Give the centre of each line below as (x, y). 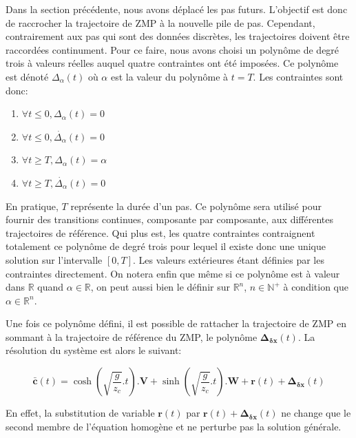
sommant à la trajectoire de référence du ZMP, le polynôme (132, 336)
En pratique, (32, 206)
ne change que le (316, 413)
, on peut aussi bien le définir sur (160, 287)
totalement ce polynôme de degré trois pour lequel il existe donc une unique (166, 246)
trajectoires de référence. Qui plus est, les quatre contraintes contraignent (160, 232)
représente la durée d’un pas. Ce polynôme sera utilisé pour (196, 206)
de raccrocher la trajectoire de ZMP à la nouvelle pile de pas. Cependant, (160, 22)
